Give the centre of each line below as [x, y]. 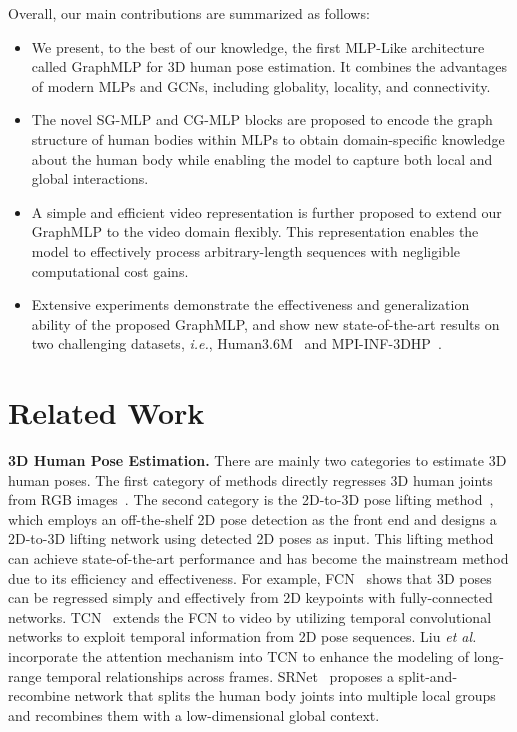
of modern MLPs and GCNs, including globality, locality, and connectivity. [261, 85]
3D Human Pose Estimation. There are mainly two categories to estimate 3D [257, 460]
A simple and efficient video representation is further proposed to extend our [266, 211]
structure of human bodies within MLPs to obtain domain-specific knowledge [268, 138]
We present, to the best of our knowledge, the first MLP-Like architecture [258, 46]
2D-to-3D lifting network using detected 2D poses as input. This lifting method [251, 538]
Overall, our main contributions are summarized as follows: [189, 13]
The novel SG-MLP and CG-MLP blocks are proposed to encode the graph [262, 119]
